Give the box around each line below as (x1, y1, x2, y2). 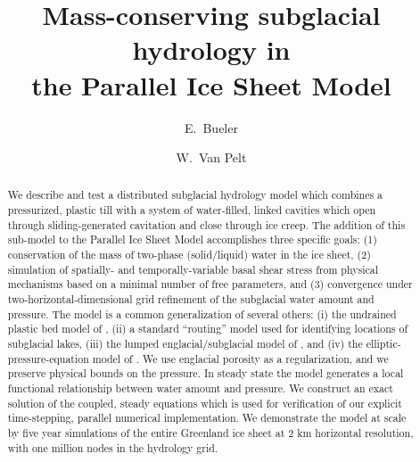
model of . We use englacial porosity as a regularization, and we (92, 351, 389, 366)
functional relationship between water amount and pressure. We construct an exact (7, 381, 393, 396)
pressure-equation (7, 351, 89, 366)
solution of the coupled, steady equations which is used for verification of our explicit (7, 395, 402, 410)
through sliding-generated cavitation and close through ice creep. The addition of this (7, 217, 406, 232)
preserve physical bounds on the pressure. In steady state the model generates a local (7, 366, 404, 381)
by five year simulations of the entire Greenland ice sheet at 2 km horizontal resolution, (7, 425, 414, 440)
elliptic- (366, 336, 401, 351)
